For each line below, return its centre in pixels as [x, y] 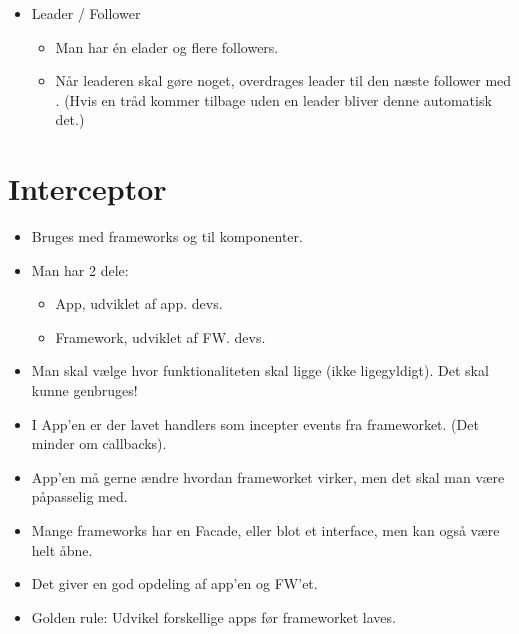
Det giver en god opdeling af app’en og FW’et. [174, 583]
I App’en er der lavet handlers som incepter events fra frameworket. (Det [255, 423]
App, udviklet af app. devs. [139, 303]
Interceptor [87, 188]
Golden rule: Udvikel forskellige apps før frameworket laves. [213, 616]
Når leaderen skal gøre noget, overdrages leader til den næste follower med [283, 80]
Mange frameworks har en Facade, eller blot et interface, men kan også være [265, 530]
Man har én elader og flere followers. [167, 46]
